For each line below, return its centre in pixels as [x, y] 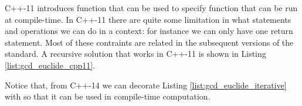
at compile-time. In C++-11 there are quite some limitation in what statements [148, 19]
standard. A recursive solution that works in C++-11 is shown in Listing [135, 54]
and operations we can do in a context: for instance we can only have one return [149, 31]
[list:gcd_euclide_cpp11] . [50, 65]
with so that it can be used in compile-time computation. [108, 96]
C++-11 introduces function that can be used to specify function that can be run [151, 8]
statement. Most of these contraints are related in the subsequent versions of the [149, 42]
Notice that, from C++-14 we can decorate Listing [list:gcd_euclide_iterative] [146, 85]
